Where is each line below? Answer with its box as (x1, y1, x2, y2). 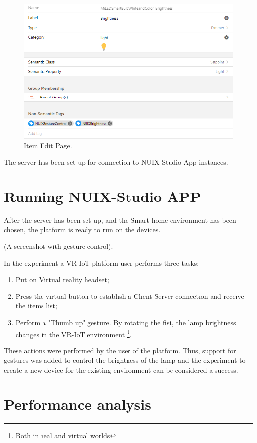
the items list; (15, 300, 57, 311)
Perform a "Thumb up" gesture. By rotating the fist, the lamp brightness (15, 317, 236, 327)
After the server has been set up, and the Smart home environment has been (4, 214, 236, 225)
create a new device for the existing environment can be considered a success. (4, 364, 238, 375)
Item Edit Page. (24, 140, 72, 150)
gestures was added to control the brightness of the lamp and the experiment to (4, 355, 246, 365)
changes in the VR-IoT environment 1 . (15, 327, 132, 339)
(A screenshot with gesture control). (4, 241, 113, 251)
